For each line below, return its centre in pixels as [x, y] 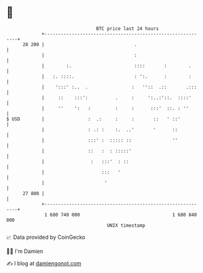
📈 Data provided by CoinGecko [46, 237]
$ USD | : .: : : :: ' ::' [94, 119]
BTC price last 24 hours [128, 29]
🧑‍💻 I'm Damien [25, 251]
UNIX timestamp [126, 225]
